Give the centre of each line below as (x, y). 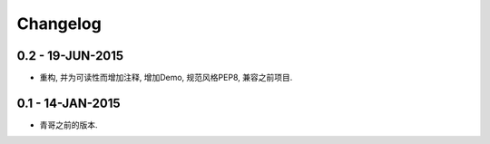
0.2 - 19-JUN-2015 (70, 56)
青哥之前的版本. (69, 125)
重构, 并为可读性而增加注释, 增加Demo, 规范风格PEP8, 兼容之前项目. (166, 78)
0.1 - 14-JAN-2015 (69, 103)
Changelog (59, 24)
